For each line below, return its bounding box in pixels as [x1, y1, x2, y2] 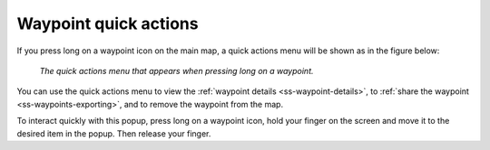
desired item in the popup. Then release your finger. [16, 127, 211, 139]
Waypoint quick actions [16, 14, 199, 33]
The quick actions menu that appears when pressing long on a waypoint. [39, 65, 314, 76]
